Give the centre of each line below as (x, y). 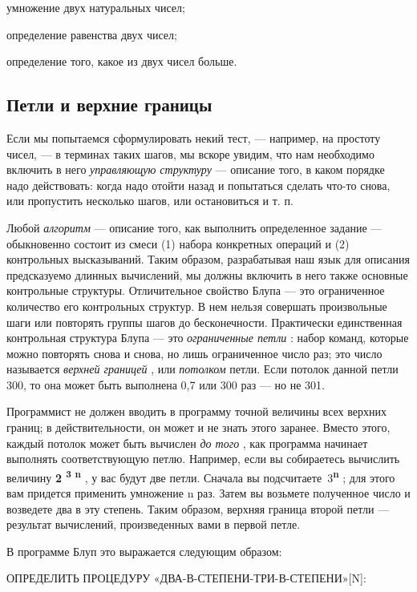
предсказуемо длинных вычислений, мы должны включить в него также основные (207, 274)
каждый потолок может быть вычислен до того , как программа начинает (187, 443)
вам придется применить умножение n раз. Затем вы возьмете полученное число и (208, 493)
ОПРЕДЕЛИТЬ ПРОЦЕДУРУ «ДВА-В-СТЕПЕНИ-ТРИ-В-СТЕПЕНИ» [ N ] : (186, 578)
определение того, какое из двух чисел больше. (122, 61)
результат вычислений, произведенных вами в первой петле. (154, 524)
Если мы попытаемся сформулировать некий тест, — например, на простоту (194, 137)
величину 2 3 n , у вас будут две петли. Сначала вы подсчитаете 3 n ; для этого (201, 476)
